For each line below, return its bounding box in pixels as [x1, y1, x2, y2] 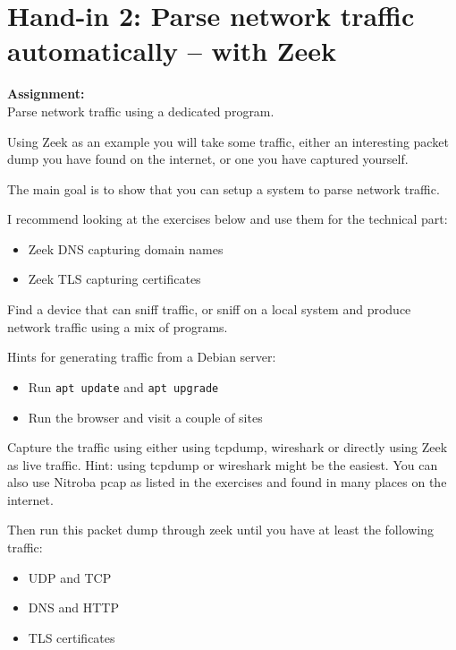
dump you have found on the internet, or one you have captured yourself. [7, 150, 409, 168]
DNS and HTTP [28, 598, 119, 617]
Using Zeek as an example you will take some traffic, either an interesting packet [7, 132, 449, 150]
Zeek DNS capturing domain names [28, 239, 224, 258]
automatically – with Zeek [7, 32, 336, 69]
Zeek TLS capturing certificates [28, 269, 201, 288]
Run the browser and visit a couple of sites [28, 407, 263, 426]
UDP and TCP [28, 568, 112, 586]
